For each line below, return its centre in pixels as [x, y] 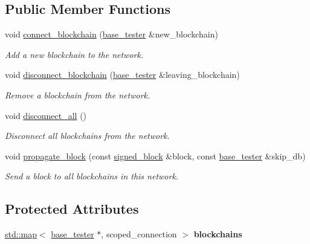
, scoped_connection [139, 234]
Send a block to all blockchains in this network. [92, 176]
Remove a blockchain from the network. [78, 95]
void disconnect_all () [46, 115]
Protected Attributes [72, 209]
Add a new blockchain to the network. [74, 54]
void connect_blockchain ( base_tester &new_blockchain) [111, 34]
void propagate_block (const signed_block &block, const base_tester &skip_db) [155, 156]
